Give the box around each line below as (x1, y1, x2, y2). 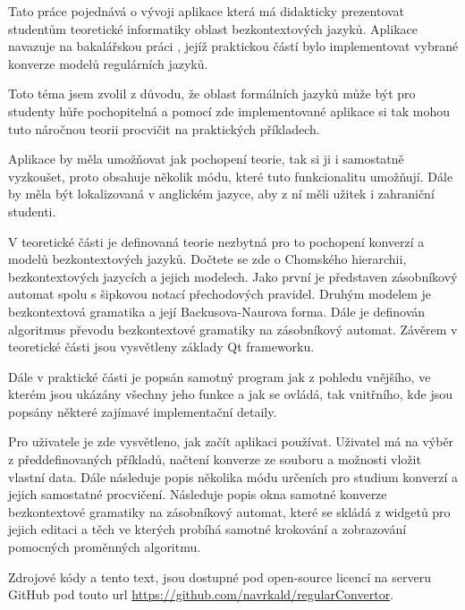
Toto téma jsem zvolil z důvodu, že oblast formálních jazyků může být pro (8, 84, 416, 103)
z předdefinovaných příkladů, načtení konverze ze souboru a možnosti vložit (8, 450, 421, 469)
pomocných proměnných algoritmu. (8, 538, 201, 556)
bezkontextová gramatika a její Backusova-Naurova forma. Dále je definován (8, 301, 426, 320)
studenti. (8, 201, 56, 220)
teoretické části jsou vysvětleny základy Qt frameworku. (8, 337, 315, 356)
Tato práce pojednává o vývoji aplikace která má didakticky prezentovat (8, 2, 405, 20)
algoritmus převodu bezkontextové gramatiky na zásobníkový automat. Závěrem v (8, 319, 458, 338)
